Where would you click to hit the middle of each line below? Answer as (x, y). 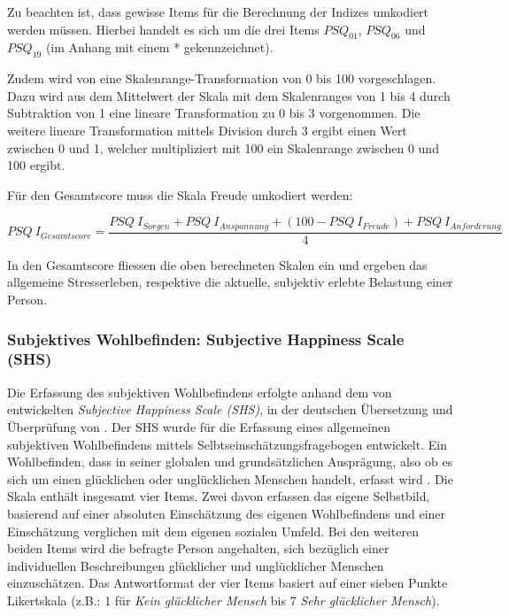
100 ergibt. (36, 165)
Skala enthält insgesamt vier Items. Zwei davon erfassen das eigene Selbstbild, (219, 496)
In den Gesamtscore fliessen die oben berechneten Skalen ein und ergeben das (217, 264)
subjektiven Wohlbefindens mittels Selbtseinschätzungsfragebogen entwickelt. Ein (227, 444)
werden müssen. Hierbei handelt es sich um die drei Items (163, 29)
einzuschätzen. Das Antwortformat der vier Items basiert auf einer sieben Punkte (228, 583)
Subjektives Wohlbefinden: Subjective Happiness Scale (206, 339)
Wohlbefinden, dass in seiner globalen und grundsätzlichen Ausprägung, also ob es (230, 462)
